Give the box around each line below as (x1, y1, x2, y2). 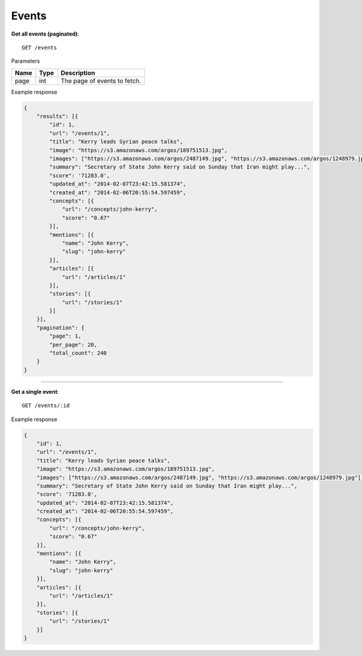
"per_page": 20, (49, 341, 98, 348)
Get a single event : (11, 388, 59, 395)
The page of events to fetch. (60, 76, 142, 85)
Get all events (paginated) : (11, 30, 80, 37)
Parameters (11, 57, 40, 65)
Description (60, 68, 95, 77)
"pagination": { (36, 324, 84, 331)
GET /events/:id (22, 402, 70, 409)
